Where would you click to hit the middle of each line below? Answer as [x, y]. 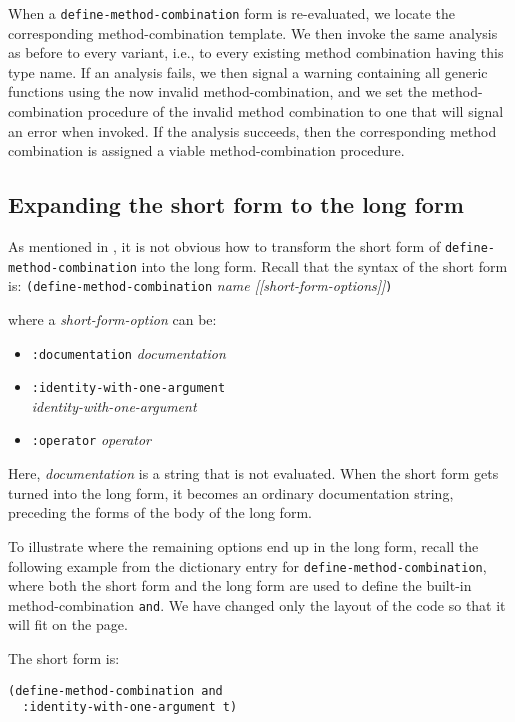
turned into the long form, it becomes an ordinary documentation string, [231, 492]
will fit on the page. [68, 624]
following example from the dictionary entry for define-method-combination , [247, 565]
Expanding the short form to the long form [236, 204]
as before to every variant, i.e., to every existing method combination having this [256, 52]
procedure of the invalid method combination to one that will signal [295, 111]
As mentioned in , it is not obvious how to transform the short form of [224, 246]
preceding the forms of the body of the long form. [160, 512]
